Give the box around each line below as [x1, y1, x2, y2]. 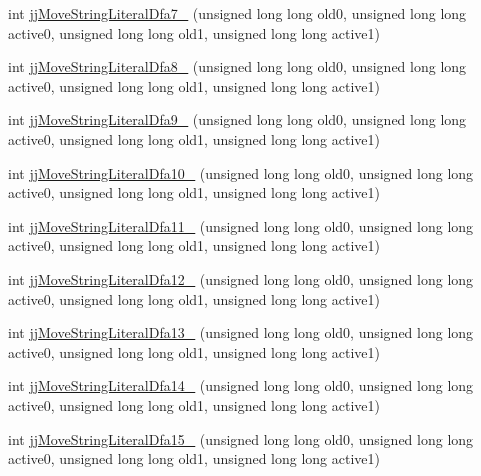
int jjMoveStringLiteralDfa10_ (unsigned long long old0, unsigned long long [8, 162, 474, 183]
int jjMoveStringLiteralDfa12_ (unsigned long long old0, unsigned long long [8, 268, 474, 289]
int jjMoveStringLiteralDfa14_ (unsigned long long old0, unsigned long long [8, 375, 474, 396]
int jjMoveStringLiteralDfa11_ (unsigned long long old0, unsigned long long [8, 215, 474, 236]
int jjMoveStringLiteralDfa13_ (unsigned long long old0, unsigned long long [8, 322, 474, 343]
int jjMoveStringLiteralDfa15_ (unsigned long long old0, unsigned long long [8, 428, 474, 449]
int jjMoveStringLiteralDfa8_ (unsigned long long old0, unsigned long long [8, 56, 467, 77]
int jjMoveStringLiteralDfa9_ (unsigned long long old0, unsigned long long [8, 109, 467, 130]
